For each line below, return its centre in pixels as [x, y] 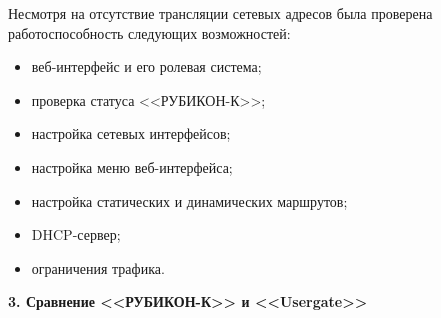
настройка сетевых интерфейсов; [131, 133]
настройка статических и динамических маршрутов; [189, 200]
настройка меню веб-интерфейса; [132, 166]
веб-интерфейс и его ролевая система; [146, 66]
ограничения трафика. [98, 267]
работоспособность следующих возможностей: [149, 32]
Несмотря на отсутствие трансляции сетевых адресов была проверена [220, 13]
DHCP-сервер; [76, 234]
